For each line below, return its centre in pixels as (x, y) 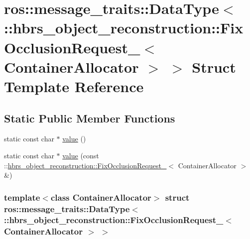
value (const (81, 155)
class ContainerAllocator (101, 197)
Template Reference (74, 86)
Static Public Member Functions (90, 118)
